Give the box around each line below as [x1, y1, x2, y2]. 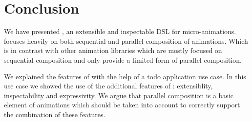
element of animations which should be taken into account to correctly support [4, 100, 240, 110]
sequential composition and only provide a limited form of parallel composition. [4, 54, 242, 65]
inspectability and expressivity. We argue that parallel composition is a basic [4, 90, 233, 100]
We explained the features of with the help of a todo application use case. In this [4, 71, 246, 81]
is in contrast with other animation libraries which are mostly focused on [4, 45, 222, 55]
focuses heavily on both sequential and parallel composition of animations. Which [4, 35, 248, 46]
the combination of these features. [4, 109, 105, 119]
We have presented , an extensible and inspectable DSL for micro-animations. [4, 26, 236, 36]
